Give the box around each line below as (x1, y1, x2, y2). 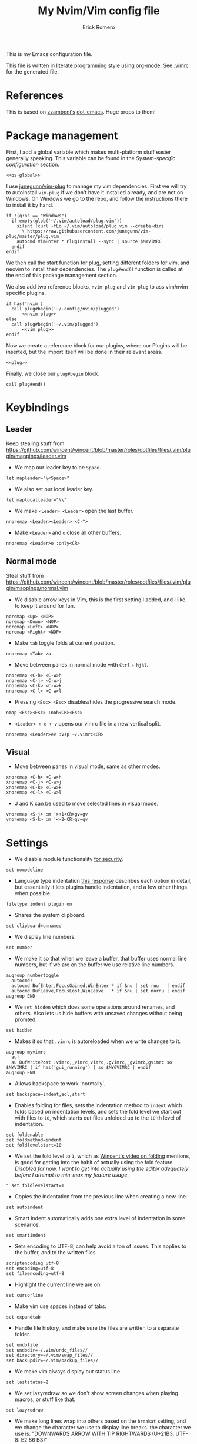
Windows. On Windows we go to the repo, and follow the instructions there (6, 195, 188, 202)
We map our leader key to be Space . (14, 463, 101, 471)
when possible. (14, 890, 52, 897)
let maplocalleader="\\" (6, 496, 67, 503)
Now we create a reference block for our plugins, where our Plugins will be (6, 342, 188, 349)
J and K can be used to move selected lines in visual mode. (14, 800, 159, 807)
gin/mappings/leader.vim (6, 452, 66, 459)
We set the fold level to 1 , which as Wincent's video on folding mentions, (14, 1152, 191, 1160)
